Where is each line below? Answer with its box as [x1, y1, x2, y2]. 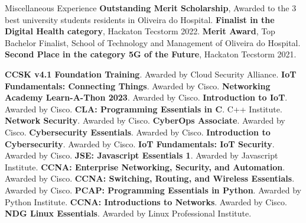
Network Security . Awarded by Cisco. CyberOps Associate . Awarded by [5, 114, 285, 127]
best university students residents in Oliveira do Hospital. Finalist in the [5, 13, 275, 25]
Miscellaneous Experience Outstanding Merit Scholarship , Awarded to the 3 [5, 2, 297, 14]
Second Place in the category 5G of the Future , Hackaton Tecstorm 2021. [5, 48, 297, 60]
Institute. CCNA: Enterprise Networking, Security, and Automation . [5, 160, 285, 173]
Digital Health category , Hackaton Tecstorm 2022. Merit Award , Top [5, 25, 275, 37]
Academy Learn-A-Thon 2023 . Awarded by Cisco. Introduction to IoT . [5, 91, 288, 104]
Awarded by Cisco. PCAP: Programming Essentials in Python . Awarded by [5, 183, 301, 196]
